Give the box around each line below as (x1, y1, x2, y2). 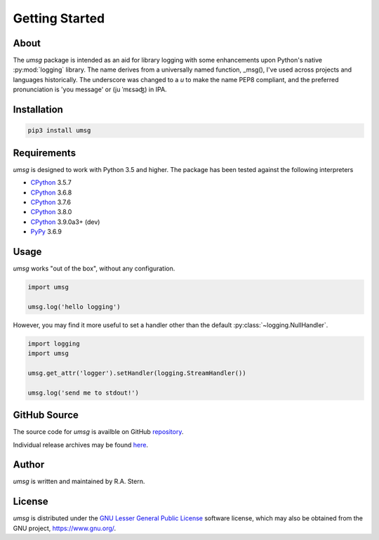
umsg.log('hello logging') (27, 303, 121, 310)
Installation (13, 104, 63, 116)
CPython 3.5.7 (30, 178, 72, 187)
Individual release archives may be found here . (13, 440, 149, 449)
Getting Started (13, 11, 105, 26)
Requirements (13, 147, 77, 159)
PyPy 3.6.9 (30, 228, 62, 236)
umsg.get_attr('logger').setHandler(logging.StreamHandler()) (27, 369, 246, 377)
